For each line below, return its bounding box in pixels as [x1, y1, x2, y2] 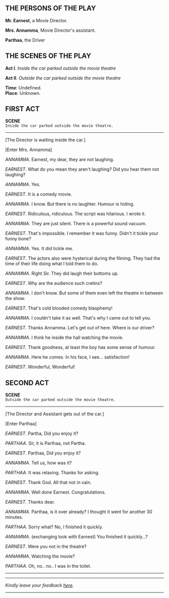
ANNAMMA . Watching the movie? [5, 553, 75, 560]
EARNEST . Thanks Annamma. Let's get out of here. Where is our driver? [5, 325, 155, 331]
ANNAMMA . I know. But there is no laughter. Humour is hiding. [5, 201, 135, 207]
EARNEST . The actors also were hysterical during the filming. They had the [5, 255, 160, 262]
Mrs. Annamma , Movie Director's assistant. [5, 27, 96, 33]
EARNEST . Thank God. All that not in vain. [5, 479, 92, 485]
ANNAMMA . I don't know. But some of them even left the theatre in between [5, 290, 163, 296]
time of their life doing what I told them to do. [5, 261, 99, 267]
